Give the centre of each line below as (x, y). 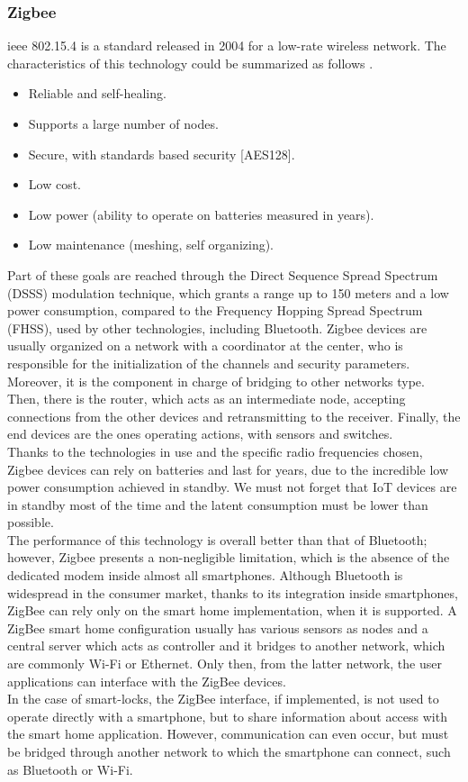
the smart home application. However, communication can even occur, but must (228, 734)
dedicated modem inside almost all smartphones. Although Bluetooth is (205, 575)
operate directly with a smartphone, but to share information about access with (227, 716)
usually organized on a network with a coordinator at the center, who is (205, 346)
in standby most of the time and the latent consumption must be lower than (218, 504)
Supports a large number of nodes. (123, 123)
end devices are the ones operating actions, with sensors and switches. (200, 434)
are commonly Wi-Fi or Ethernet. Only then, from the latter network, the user (225, 664)
